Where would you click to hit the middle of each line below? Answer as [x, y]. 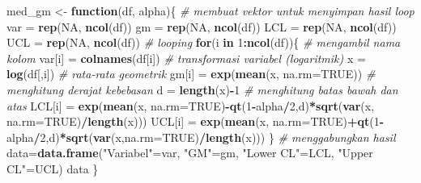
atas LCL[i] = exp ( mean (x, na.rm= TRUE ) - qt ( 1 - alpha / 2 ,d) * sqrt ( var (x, [191, 105]
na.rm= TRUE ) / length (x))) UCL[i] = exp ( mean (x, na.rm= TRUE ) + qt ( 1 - [196, 121]
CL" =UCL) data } [53, 168]
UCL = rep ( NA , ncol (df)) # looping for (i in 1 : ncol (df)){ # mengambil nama [204, 42]
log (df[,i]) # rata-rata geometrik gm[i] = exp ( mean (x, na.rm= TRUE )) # [191, 74]
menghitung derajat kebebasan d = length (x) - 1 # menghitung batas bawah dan [202, 89]
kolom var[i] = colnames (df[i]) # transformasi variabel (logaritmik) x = [186, 58]
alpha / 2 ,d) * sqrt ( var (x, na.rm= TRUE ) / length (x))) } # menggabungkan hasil [201, 137]
